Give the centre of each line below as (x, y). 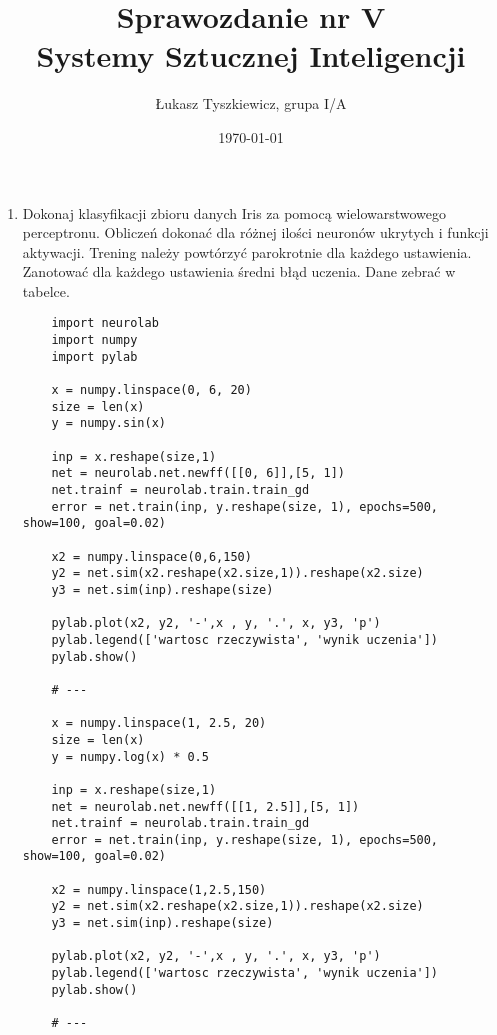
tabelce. (46, 290)
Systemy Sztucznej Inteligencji (251, 55)
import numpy (94, 340)
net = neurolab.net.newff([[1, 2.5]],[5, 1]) (205, 806)
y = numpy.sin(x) (108, 423)
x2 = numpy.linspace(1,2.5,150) (159, 889)
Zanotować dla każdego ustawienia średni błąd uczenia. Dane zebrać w (239, 271)
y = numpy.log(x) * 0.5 (130, 756)
